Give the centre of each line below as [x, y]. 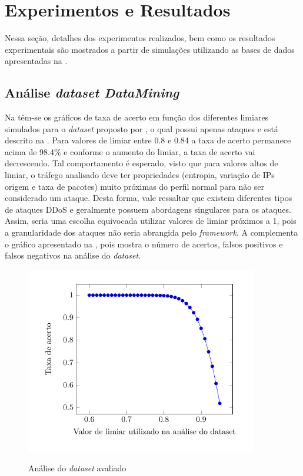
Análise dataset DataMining [92, 93]
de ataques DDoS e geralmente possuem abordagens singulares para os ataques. [148, 209]
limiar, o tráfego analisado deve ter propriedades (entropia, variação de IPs [140, 175]
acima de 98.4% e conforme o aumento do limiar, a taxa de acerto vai [130, 151]
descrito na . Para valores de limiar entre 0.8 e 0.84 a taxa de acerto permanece [148, 140]
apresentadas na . [36, 61]
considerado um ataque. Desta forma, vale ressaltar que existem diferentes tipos [149, 198]
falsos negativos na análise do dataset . [73, 255]
